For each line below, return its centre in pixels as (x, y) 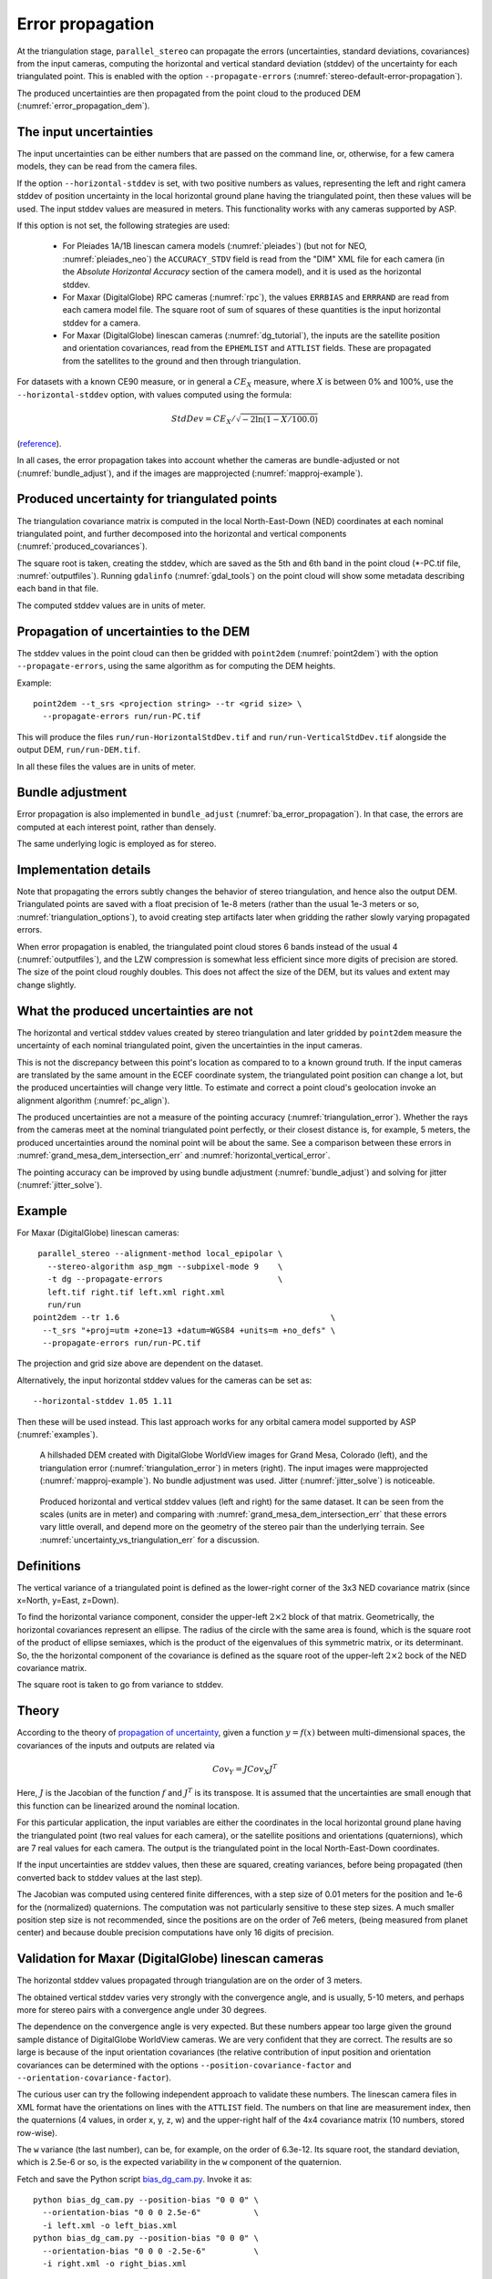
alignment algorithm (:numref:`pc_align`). (93, 1100)
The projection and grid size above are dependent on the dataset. (140, 1364)
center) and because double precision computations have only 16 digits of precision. (175, 1933)
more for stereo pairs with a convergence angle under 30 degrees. (142, 2010)
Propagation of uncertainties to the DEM (133, 631)
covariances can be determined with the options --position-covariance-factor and (184, 2065)
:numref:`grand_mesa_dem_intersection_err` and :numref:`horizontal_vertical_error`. (174, 1155)
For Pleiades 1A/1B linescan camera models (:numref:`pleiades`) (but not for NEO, (215, 246)
